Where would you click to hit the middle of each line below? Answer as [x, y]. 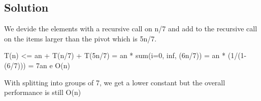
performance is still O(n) [43, 92]
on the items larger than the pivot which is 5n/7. [80, 38]
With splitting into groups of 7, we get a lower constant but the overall [115, 82]
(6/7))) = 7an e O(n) [37, 65]
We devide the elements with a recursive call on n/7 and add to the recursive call [131, 29]
